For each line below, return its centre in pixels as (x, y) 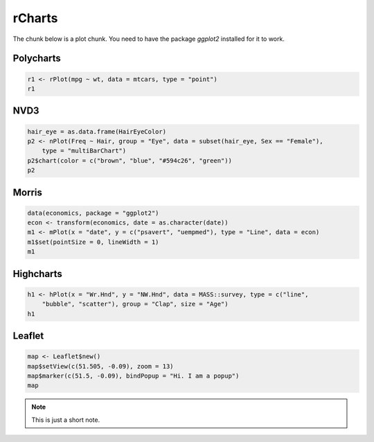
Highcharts (37, 274)
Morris (28, 192)
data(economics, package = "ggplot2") (93, 213)
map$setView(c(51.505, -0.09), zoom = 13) (100, 366)
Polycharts (37, 59)
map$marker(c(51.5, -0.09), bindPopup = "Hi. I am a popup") (133, 376)
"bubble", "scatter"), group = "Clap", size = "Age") (135, 304)
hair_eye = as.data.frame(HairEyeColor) (97, 131)
